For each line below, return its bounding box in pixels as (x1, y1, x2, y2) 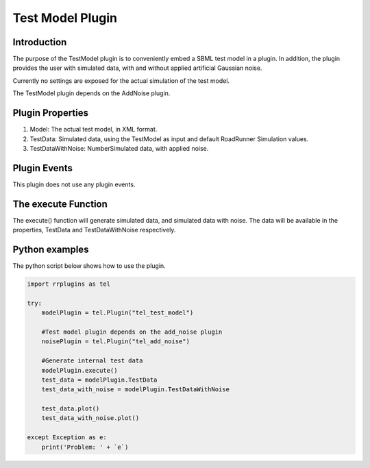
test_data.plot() (41, 405, 100, 412)
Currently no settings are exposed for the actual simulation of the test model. (12, 76, 230, 85)
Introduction (12, 36, 67, 48)
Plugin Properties (12, 107, 89, 119)
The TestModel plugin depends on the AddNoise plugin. (12, 89, 171, 97)
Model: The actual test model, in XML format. (29, 125, 158, 134)
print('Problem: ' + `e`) (41, 443, 129, 451)
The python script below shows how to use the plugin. (12, 262, 166, 270)
